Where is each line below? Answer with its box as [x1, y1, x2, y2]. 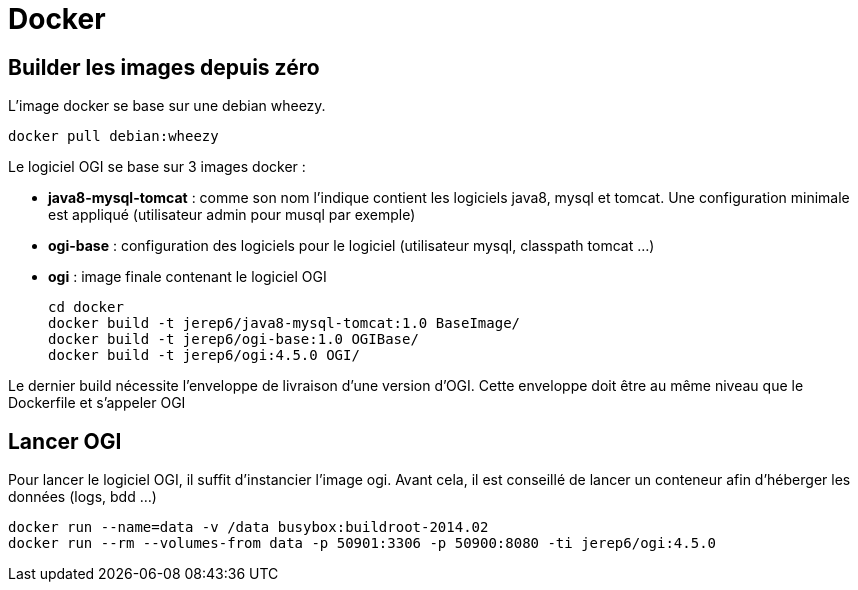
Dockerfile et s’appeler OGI [8, 394, 186, 412]
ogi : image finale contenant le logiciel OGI [48, 268, 327, 286]
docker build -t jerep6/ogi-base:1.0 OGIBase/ [48, 331, 419, 348]
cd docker [48, 299, 124, 316]
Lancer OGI [8, 428, 122, 454]
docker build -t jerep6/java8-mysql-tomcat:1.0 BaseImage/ [48, 315, 521, 332]
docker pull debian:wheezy [8, 128, 219, 145]
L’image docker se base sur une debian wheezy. [8, 97, 326, 115]
